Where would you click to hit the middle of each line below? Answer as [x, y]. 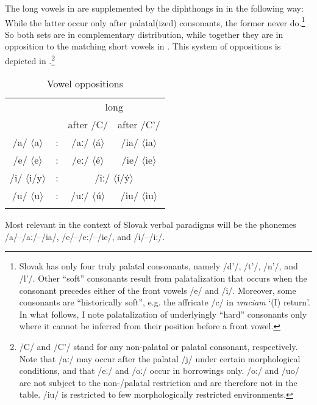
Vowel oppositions [85, 84]
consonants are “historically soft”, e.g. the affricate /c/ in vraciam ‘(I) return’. [165, 302]
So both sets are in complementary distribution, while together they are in [144, 34]
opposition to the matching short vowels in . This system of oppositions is [143, 46]
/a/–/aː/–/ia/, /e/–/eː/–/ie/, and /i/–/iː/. [85, 236]
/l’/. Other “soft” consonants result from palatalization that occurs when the [163, 278]
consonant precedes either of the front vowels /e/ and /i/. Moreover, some [158, 290]
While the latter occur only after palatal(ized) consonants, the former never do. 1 [155, 21]
